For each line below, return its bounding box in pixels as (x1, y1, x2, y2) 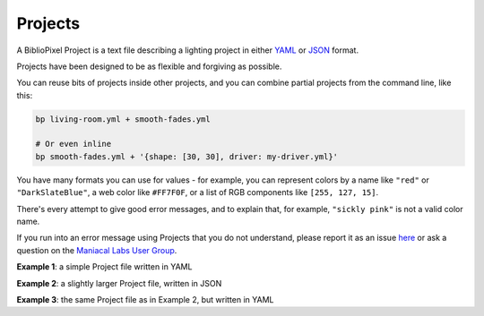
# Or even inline (35, 139, 112, 149)
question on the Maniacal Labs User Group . (16, 244, 177, 255)
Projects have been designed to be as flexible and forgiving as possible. (16, 61, 282, 72)
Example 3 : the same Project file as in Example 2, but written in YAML (16, 294, 274, 304)
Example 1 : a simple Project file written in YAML (16, 261, 193, 272)
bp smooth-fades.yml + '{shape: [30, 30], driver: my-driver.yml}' (35, 151, 339, 161)
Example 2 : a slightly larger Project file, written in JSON (16, 278, 222, 288)
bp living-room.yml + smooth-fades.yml (35, 114, 211, 124)
